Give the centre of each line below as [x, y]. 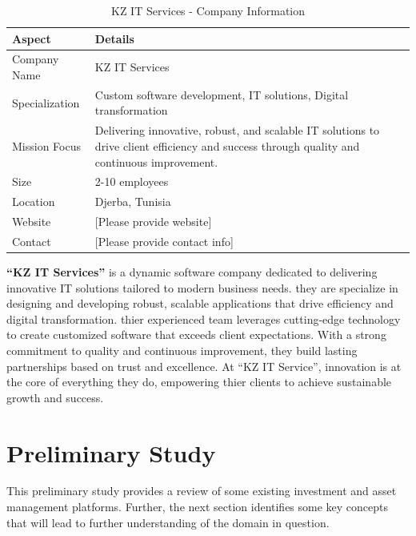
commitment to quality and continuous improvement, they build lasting [182, 350]
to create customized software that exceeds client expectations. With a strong [196, 334]
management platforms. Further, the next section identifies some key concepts [198, 507]
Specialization [46, 102]
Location [34, 202]
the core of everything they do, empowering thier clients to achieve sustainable [199, 382]
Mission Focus [46, 145]
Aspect [32, 38]
